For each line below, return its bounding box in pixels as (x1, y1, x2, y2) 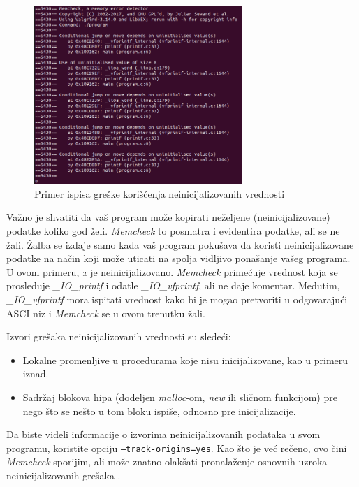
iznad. (22, 366, 49, 381)
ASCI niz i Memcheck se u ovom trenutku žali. (6, 305, 205, 320)
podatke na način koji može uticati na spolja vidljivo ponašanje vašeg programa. (6, 251, 351, 266)
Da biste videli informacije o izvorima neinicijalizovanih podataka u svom (6, 427, 321, 442)
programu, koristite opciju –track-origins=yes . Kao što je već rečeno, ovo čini (6, 440, 347, 455)
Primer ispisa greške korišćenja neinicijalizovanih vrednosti (34, 186, 285, 201)
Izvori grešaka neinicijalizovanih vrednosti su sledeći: (6, 329, 231, 344)
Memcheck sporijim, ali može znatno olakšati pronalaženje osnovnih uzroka (6, 454, 328, 469)
